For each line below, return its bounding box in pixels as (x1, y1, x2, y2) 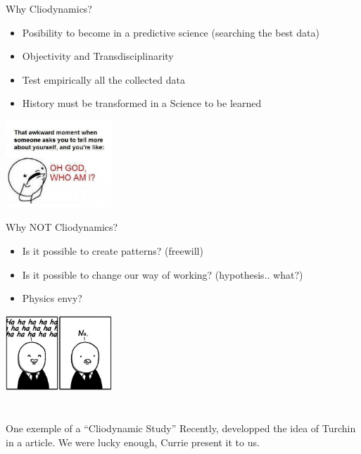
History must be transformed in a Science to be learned (22, 96, 262, 111)
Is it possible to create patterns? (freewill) (22, 243, 203, 258)
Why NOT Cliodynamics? (6, 220, 118, 234)
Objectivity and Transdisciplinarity (22, 49, 174, 63)
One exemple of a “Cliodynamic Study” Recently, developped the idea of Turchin (6, 421, 356, 436)
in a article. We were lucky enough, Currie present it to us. (6, 434, 260, 449)
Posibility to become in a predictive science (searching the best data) (22, 25, 319, 39)
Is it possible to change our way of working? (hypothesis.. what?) (22, 267, 303, 282)
